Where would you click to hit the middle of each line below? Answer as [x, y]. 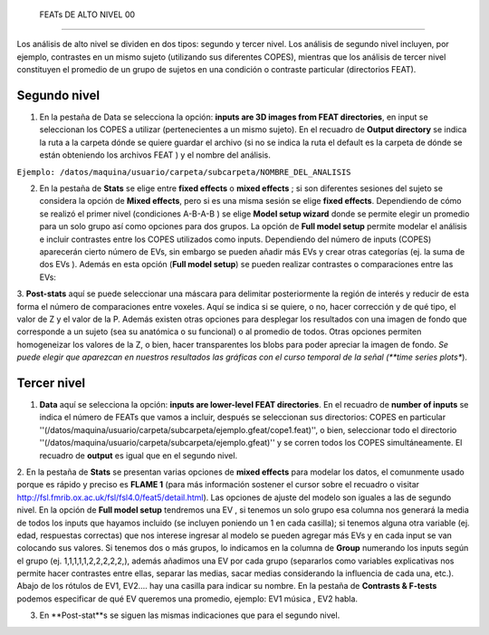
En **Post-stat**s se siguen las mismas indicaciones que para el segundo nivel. [190, 615]
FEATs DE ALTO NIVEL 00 [87, 14]
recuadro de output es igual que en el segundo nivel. [139, 455]
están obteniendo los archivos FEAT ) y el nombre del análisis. [155, 155]
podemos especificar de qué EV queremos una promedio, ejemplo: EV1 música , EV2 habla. [187, 599]
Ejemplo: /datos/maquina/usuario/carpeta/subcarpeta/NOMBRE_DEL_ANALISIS [184, 172]
